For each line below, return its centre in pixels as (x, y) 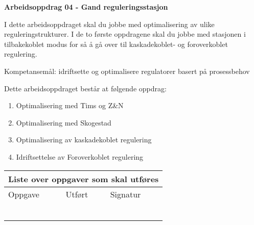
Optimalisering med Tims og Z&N (70, 105)
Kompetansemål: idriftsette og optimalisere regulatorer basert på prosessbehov (127, 71)
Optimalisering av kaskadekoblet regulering (84, 140)
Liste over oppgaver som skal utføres (84, 179)
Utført (77, 194)
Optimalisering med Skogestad (64, 122)
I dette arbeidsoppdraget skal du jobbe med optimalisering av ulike (109, 24)
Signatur (125, 194)
